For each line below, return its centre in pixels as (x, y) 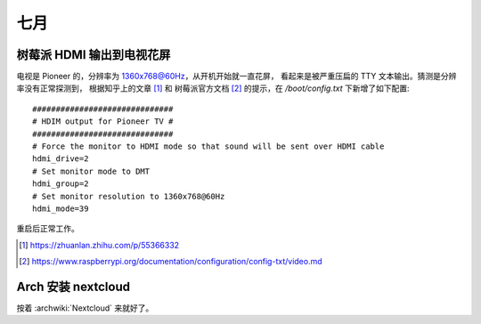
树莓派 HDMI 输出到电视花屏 (94, 55)
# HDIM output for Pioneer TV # (103, 121)
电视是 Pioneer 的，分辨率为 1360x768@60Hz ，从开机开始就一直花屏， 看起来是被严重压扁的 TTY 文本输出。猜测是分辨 (236, 77)
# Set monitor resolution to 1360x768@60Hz (129, 196)
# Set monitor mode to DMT (91, 171)
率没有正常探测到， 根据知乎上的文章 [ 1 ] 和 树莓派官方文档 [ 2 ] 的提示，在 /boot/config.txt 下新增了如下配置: (213, 88)
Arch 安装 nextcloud (73, 286)
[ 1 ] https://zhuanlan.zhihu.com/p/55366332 (99, 245)
